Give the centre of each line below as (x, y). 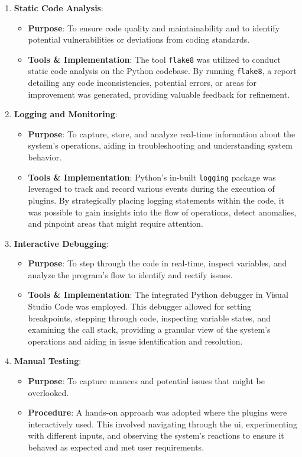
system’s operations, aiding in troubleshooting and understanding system (160, 145)
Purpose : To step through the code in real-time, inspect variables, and (158, 263)
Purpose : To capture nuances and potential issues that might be (146, 381)
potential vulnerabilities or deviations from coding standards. (139, 39)
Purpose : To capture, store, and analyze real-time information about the (162, 133)
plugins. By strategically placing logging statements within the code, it (156, 200)
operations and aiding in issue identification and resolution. (135, 341)
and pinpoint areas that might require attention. (116, 223)
